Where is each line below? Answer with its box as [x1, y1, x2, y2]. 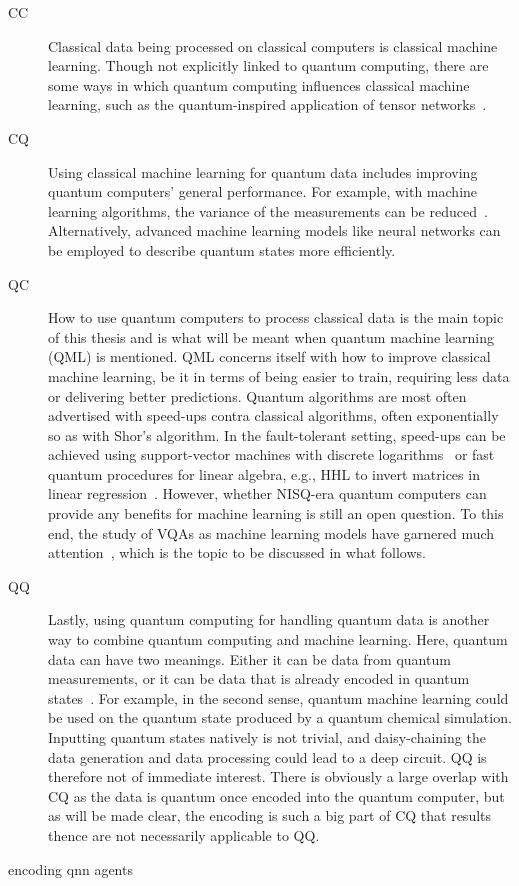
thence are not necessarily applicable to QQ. [48, 824, 320, 845]
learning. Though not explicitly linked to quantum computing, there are [48, 55, 489, 76]
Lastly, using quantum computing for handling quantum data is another [48, 609, 490, 630]
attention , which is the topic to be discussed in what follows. [48, 542, 426, 563]
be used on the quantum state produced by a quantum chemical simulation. [48, 707, 512, 728]
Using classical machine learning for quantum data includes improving [48, 161, 478, 182]
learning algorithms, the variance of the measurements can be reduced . [48, 200, 488, 221]
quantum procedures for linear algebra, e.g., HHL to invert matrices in [48, 463, 480, 484]
